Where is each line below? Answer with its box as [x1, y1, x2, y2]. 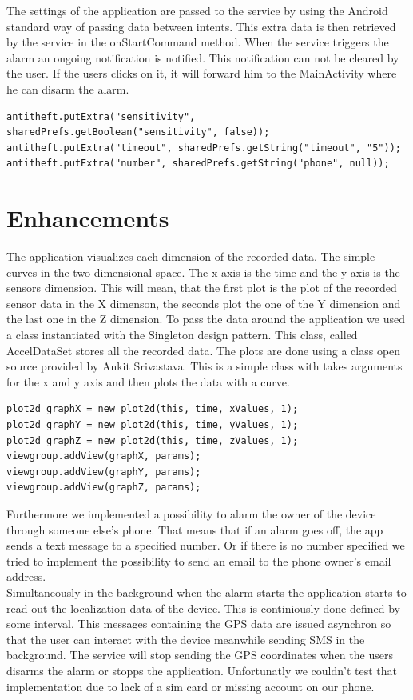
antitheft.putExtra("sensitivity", [6, 110, 196, 122]
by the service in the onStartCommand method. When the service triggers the [6, 34, 389, 50]
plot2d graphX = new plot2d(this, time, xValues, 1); [6, 403, 299, 415]
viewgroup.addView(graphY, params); [6, 466, 201, 478]
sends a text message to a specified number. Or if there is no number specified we [6, 537, 405, 554]
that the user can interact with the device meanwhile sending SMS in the [6, 630, 365, 647]
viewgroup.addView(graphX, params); [6, 450, 201, 462]
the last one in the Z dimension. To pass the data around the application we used [6, 310, 405, 327]
